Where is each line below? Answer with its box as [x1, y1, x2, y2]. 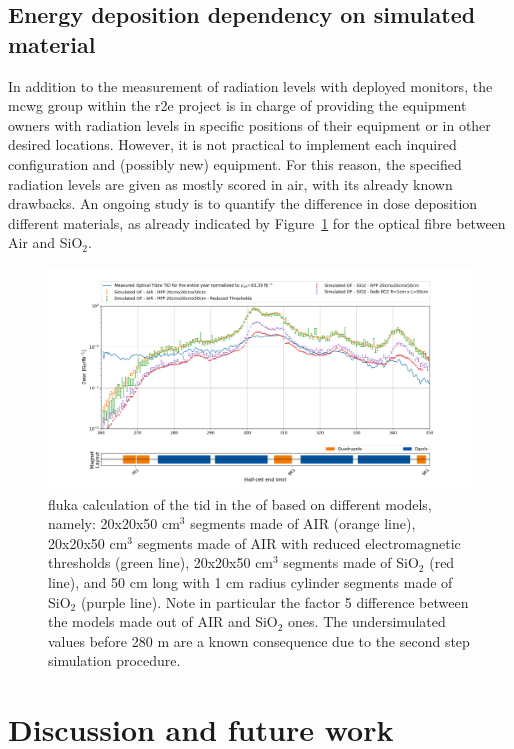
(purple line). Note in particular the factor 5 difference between [80, 591, 469, 612]
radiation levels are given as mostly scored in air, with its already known [8, 173, 453, 194]
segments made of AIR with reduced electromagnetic [137, 532, 461, 553]
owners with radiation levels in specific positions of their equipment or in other [8, 114, 491, 135]
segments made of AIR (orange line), [190, 513, 416, 534]
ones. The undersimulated [288, 611, 446, 632]
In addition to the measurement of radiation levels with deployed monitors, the [8, 75, 493, 96]
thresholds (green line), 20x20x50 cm [48, 552, 274, 573]
